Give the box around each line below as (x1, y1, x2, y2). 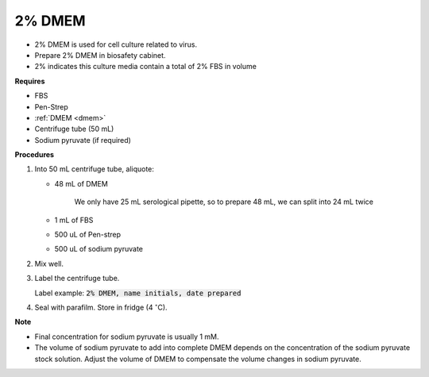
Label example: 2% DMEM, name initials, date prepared (34, 288, 242, 298)
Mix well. (34, 259, 64, 268)
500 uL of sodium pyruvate (54, 244, 143, 254)
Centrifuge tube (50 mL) (34, 124, 114, 134)
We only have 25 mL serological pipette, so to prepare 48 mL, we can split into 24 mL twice (74, 197, 373, 206)
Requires (14, 76, 45, 86)
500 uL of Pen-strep (54, 230, 122, 240)
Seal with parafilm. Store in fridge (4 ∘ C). (34, 302, 168, 312)
